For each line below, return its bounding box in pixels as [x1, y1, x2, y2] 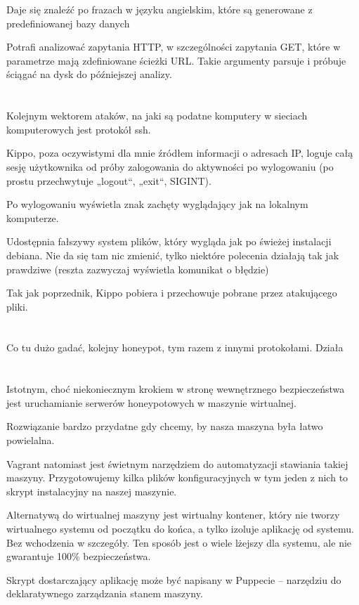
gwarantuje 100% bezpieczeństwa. [6, 549, 151, 564]
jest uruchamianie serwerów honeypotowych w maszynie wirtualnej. [6, 395, 296, 410]
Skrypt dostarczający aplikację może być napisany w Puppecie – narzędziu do [6, 572, 341, 587]
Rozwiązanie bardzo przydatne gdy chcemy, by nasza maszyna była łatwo [6, 419, 323, 434]
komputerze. [6, 210, 59, 225]
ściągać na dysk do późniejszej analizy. [6, 67, 172, 82]
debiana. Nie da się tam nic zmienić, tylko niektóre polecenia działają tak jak [6, 247, 339, 262]
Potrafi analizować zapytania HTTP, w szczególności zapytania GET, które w [6, 39, 341, 54]
